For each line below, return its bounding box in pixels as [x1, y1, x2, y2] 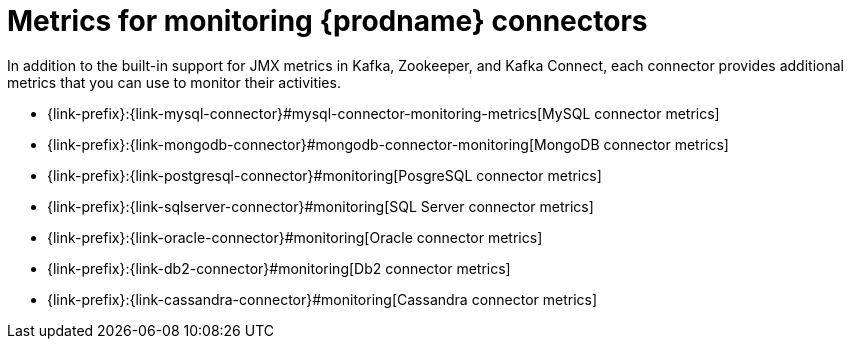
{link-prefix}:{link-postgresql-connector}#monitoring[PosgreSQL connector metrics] [47, 166, 602, 184]
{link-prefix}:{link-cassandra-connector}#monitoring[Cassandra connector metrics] [47, 290, 598, 308]
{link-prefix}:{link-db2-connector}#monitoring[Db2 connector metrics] [47, 259, 511, 277]
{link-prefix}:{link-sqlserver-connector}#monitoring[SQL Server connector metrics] [47, 197, 594, 215]
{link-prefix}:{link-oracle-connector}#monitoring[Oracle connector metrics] [47, 228, 543, 246]
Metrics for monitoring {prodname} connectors [7, 4, 648, 38]
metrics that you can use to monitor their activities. [7, 73, 341, 91]
